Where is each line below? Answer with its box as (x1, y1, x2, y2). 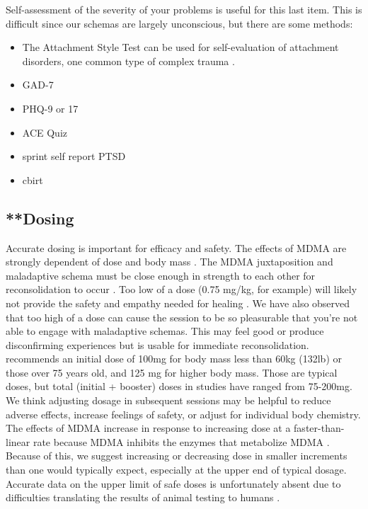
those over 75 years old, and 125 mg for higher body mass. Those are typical (6, 365, 338, 379)
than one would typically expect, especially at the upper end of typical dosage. (6, 462, 347, 477)
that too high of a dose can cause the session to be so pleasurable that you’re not (6, 309, 358, 324)
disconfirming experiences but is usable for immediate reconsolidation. (6, 337, 309, 352)
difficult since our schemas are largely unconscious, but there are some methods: (6, 16, 353, 30)
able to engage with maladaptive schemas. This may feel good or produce (6, 324, 324, 338)
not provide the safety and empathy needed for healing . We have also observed (6, 295, 350, 310)
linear (6, 434, 30, 449)
